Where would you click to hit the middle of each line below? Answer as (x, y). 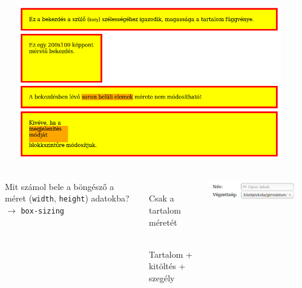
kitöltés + (167, 266)
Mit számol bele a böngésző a (60, 186)
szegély (162, 277)
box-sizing (42, 211)
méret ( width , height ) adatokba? (67, 198)
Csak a (161, 198)
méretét (163, 222)
